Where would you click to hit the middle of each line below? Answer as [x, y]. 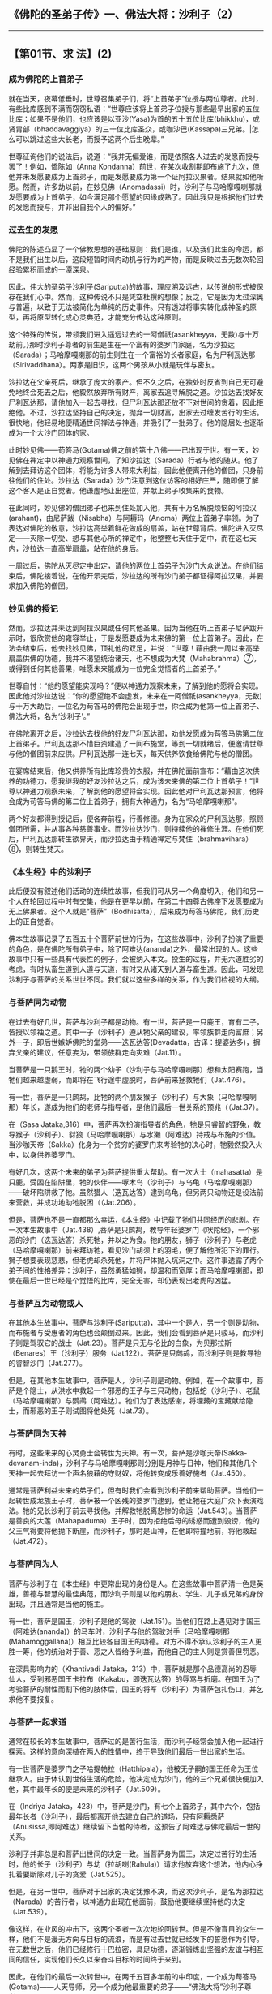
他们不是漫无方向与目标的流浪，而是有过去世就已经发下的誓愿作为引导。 [143, 1939]
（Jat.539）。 [30, 1911]
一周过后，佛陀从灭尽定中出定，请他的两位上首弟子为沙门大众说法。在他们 [132, 565]
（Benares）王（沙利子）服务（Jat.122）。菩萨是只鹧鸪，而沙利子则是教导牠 [135, 1352]
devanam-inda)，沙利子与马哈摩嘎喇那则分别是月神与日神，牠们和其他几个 [133, 1463]
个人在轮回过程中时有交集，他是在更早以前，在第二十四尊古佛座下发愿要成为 [136, 901]
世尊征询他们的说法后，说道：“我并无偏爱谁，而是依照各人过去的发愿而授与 [134, 156]
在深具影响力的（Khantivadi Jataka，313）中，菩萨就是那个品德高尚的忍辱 [133, 1669]
